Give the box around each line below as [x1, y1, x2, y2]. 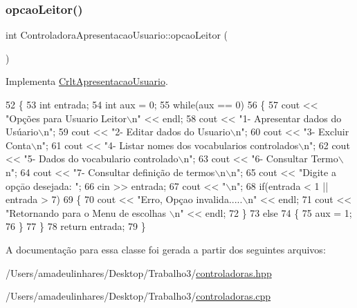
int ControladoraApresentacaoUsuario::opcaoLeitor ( [6, 28, 228, 42]
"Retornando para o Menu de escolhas [6, 205, 166, 220]
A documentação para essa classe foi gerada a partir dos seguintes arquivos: [6, 242, 326, 256]
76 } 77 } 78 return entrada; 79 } [6, 219, 146, 233]
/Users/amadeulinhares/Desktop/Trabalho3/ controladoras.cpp [6, 289, 271, 303]
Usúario [6, 124, 39, 139]
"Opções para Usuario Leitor [6, 110, 127, 125]
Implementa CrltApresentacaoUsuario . [6, 74, 168, 88]
